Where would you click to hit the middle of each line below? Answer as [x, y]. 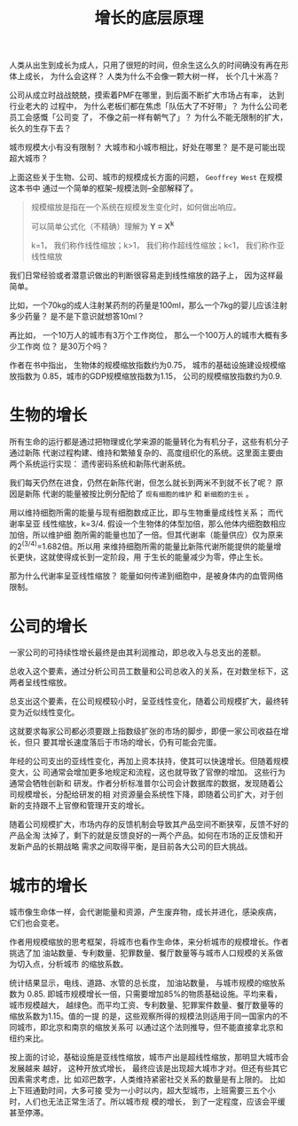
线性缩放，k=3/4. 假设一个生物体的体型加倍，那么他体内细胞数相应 [164, 524]
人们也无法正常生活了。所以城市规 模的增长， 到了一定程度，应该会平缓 [155, 1102]
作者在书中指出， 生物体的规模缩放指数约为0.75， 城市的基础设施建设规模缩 [148, 365]
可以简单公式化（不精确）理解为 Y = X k [102, 225]
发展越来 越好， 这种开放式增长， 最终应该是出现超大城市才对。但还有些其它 [149, 1068]
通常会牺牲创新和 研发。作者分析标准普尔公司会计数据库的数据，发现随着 [142, 783]
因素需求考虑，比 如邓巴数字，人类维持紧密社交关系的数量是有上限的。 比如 [147, 1080]
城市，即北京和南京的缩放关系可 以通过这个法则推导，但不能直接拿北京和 [150, 1028]
